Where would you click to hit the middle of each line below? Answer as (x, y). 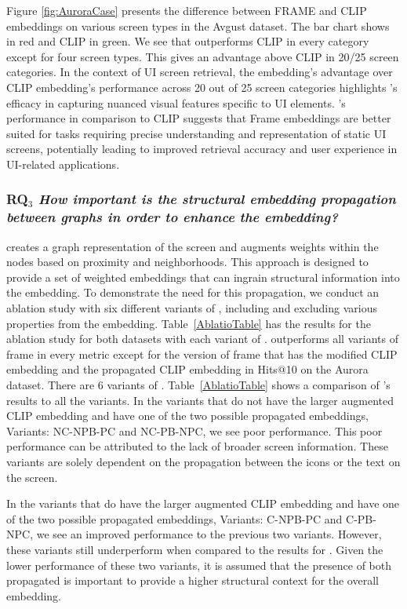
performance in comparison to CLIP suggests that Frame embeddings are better (199, 118)
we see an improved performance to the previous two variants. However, (209, 534)
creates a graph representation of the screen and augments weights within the (193, 246)
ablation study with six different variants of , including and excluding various (192, 308)
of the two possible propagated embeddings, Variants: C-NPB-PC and (174, 518)
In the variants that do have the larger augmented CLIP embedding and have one (203, 503)
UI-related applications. (63, 164)
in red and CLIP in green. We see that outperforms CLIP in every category (188, 41)
